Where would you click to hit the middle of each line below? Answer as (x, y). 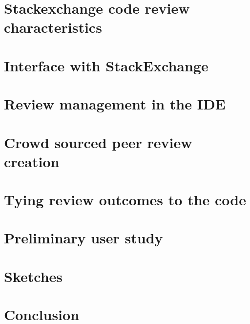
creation (32, 161)
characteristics (53, 27)
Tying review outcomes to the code (125, 200)
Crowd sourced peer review (98, 142)
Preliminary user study (83, 238)
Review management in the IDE (115, 104)
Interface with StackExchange (106, 65)
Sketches (33, 276)
